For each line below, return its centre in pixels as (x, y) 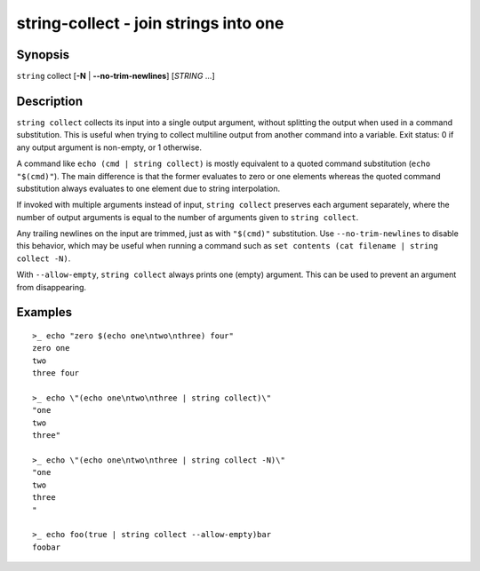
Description (50, 101)
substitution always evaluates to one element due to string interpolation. (148, 188)
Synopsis (43, 55)
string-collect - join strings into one (150, 23)
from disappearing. (52, 287)
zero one (51, 348)
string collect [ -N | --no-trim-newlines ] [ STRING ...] (116, 76)
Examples (44, 312)
